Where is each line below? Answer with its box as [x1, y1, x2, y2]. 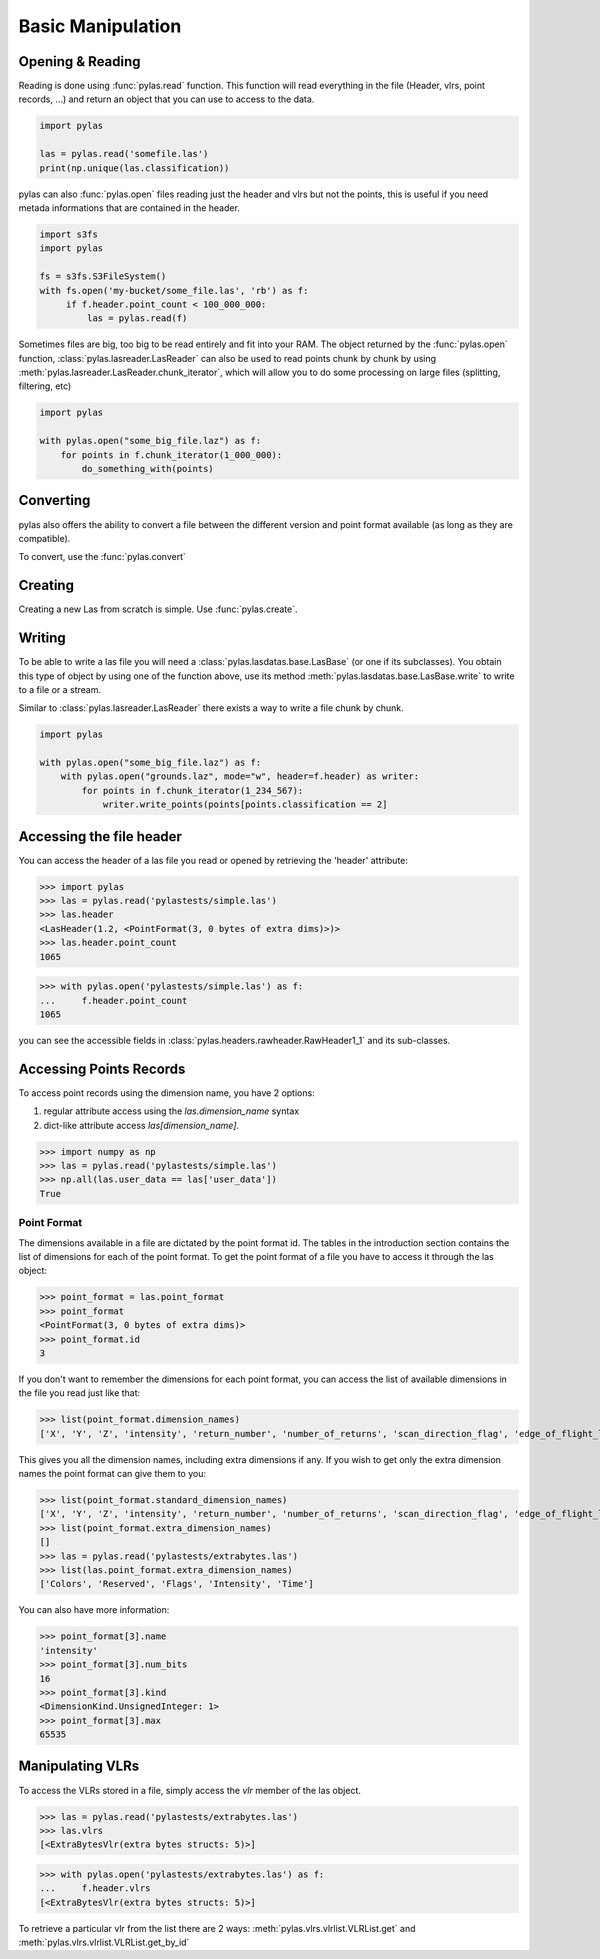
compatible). [18, 532, 71, 544]
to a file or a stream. [18, 683, 102, 695]
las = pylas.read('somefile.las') [39, 148, 209, 160]
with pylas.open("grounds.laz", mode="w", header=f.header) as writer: [60, 771, 420, 782]
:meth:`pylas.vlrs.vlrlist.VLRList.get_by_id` [18, 1936, 190, 1949]
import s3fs [39, 228, 99, 240]
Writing [18, 630, 67, 647]
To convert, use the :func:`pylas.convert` [18, 551, 187, 563]
